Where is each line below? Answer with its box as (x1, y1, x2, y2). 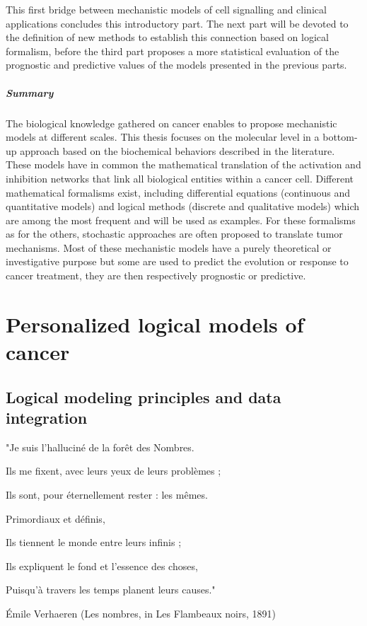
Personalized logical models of (6, 309, 304, 338)
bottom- (322, 129, 358, 144)
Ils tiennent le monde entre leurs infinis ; (6, 535, 182, 550)
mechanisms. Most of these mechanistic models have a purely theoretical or (6, 240, 332, 255)
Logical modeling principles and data (6, 386, 281, 407)
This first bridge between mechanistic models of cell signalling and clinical (6, 2, 327, 16)
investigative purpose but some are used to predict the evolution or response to (6, 254, 349, 269)
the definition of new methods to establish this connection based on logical (6, 30, 329, 45)
